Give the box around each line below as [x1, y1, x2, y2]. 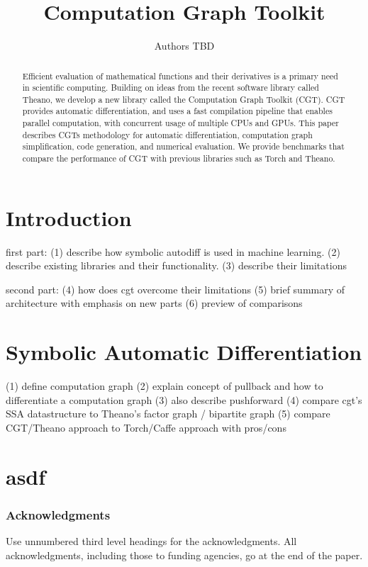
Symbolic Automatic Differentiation [6, 337, 362, 366]
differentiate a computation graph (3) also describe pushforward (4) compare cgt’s [6, 392, 362, 407]
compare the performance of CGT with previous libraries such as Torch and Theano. [22, 152, 335, 164]
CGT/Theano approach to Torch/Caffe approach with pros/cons [6, 420, 286, 434]
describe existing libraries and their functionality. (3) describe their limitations [6, 258, 347, 273]
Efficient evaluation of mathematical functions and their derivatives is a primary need [22, 69, 338, 82]
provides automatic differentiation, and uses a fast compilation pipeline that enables [22, 105, 333, 117]
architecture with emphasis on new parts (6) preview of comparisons [6, 296, 303, 310]
